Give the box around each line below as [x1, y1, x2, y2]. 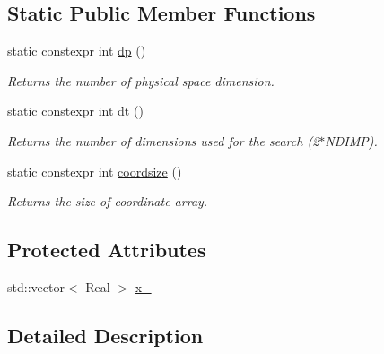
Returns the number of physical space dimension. [7, 71, 275, 90]
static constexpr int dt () [7, 101, 144, 120]
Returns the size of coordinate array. [7, 192, 208, 211]
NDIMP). [325, 131, 378, 150]
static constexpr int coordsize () [7, 161, 182, 180]
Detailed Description [7, 321, 204, 349]
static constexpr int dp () [7, 41, 146, 60]
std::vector [7, 277, 65, 296]
